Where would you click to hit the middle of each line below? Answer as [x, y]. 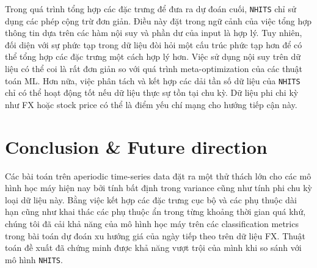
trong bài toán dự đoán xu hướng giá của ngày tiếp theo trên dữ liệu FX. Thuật [155, 235]
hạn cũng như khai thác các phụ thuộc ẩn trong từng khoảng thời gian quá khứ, [155, 212]
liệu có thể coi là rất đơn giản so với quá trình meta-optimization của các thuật [154, 69]
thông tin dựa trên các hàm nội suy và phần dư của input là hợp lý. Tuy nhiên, [154, 33]
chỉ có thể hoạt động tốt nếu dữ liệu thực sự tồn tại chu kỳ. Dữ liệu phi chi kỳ [152, 92]
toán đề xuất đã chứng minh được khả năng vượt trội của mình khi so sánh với [153, 248]
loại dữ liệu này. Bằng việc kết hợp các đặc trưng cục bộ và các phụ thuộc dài [151, 199]
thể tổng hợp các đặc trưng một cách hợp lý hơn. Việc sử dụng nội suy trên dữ [153, 56]
